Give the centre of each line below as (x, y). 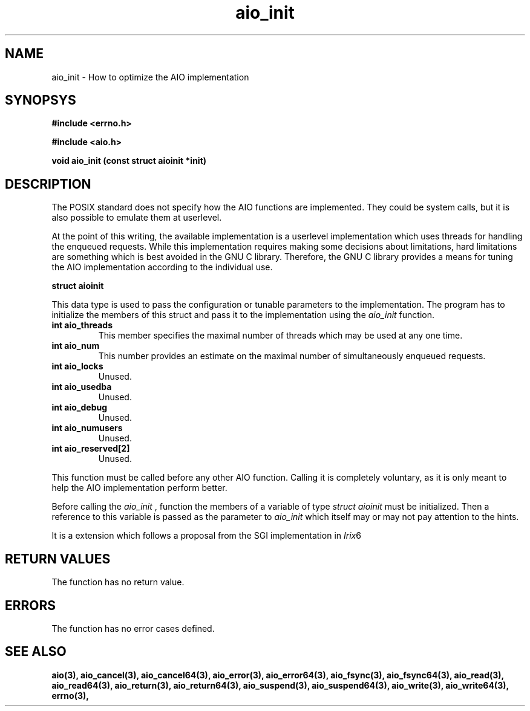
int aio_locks (77, 366)
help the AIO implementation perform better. (139, 488)
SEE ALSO (36, 652)
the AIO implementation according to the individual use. (162, 267)
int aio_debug (80, 407)
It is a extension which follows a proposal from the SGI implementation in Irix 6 (206, 536)
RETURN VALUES (58, 559)
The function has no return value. (118, 582)
